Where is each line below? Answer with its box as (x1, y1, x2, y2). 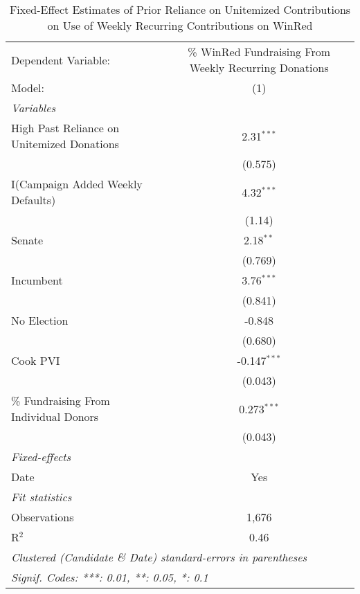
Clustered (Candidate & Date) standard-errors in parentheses (11, 549, 307, 565)
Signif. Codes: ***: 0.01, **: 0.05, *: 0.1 (11, 569, 208, 585)
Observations (11, 509, 74, 525)
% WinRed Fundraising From (188, 44, 331, 60)
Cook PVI (11, 352, 60, 368)
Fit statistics (11, 489, 72, 505)
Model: (11, 80, 45, 96)
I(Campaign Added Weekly (11, 176, 143, 192)
